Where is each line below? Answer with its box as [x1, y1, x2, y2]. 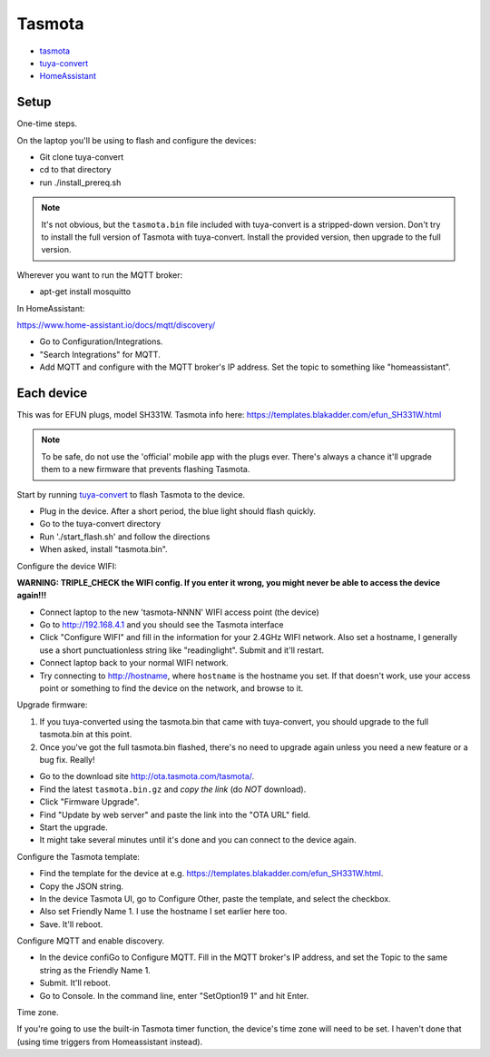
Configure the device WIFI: [16, 560, 117, 571]
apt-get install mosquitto [39, 286, 132, 297]
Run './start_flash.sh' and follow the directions [39, 531, 211, 542]
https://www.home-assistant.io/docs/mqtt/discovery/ [16, 319, 216, 331]
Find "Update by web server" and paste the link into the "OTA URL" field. [39, 809, 311, 820]
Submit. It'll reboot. [39, 977, 111, 989]
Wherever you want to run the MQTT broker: [16, 269, 183, 281]
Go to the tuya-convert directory [39, 519, 162, 529]
